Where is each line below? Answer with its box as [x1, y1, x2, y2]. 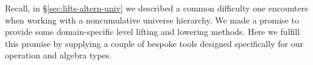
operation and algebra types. [5, 49, 112, 61]
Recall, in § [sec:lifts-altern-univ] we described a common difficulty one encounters [5, 2, 308, 14]
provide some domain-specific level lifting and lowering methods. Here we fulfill [5, 25, 300, 38]
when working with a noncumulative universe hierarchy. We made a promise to [5, 13, 299, 26]
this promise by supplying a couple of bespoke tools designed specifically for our [5, 37, 303, 49]
